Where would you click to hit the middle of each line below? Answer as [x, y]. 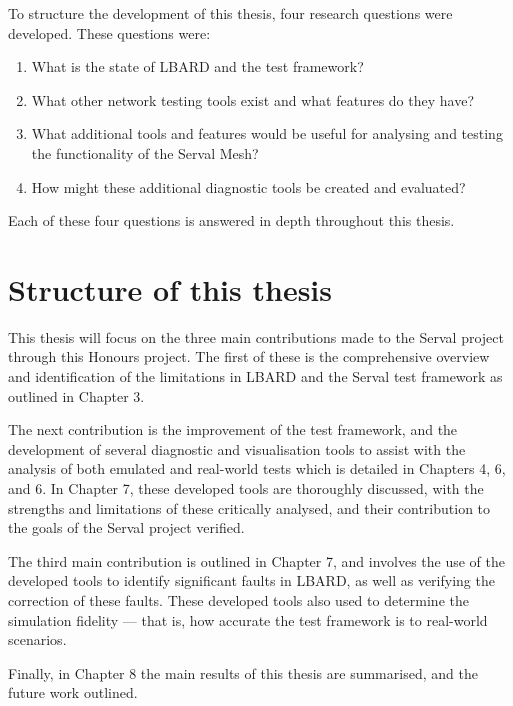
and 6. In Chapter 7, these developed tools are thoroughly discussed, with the [246, 488]
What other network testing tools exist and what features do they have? [252, 99]
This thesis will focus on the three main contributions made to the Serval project [256, 336]
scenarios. [37, 639]
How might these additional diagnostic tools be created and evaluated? [248, 186]
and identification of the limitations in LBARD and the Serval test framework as [255, 376]
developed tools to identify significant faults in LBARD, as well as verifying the [251, 580]
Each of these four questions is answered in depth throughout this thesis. [231, 220]
